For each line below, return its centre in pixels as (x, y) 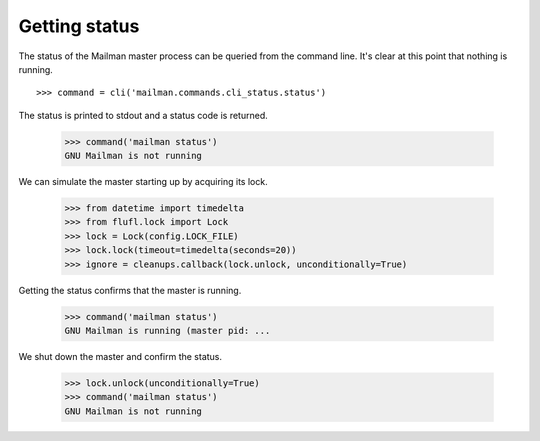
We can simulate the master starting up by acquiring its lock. (143, 182)
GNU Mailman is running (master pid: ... (167, 330)
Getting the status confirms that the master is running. (130, 290)
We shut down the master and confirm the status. (120, 356)
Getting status (79, 26)
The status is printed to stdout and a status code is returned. (143, 115)
